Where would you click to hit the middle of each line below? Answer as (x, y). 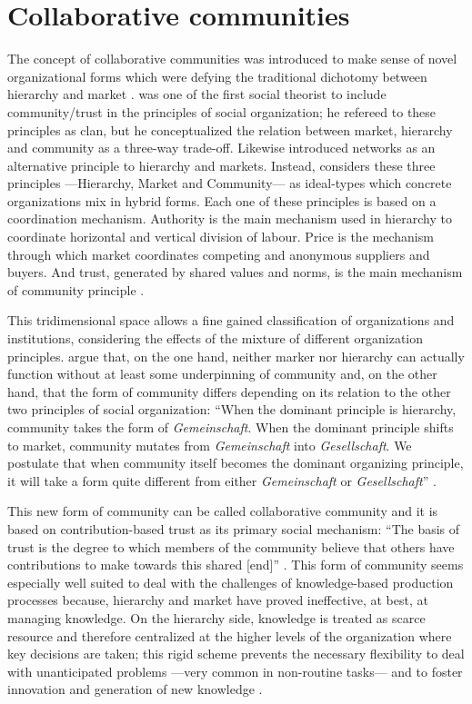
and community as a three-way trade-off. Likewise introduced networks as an (221, 148)
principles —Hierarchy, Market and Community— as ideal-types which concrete (230, 183)
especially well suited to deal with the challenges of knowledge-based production (231, 582)
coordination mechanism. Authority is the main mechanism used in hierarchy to (230, 218)
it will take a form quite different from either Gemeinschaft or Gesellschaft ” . (222, 480)
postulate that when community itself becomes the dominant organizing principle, (236, 463)
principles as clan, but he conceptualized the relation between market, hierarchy (230, 129)
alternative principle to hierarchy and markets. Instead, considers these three (221, 165)
